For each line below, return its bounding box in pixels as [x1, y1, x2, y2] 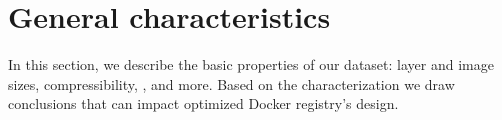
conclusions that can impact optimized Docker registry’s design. [8, 93, 399, 114]
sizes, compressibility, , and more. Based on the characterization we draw [8, 73, 455, 94]
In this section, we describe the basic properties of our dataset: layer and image [8, 54, 494, 75]
